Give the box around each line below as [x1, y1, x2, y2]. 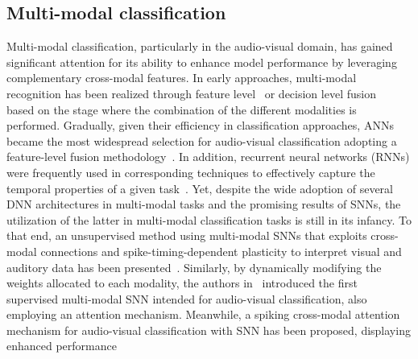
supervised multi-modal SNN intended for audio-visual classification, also [6, 290, 367, 307]
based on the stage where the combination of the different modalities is [6, 101, 357, 118]
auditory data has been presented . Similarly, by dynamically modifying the [6, 258, 382, 275]
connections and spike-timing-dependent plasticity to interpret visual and [40, 242, 402, 259]
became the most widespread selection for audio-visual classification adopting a [6, 132, 397, 149]
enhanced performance [6, 337, 117, 354]
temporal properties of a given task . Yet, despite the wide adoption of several [6, 179, 393, 196]
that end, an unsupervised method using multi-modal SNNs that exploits [6, 227, 367, 244]
